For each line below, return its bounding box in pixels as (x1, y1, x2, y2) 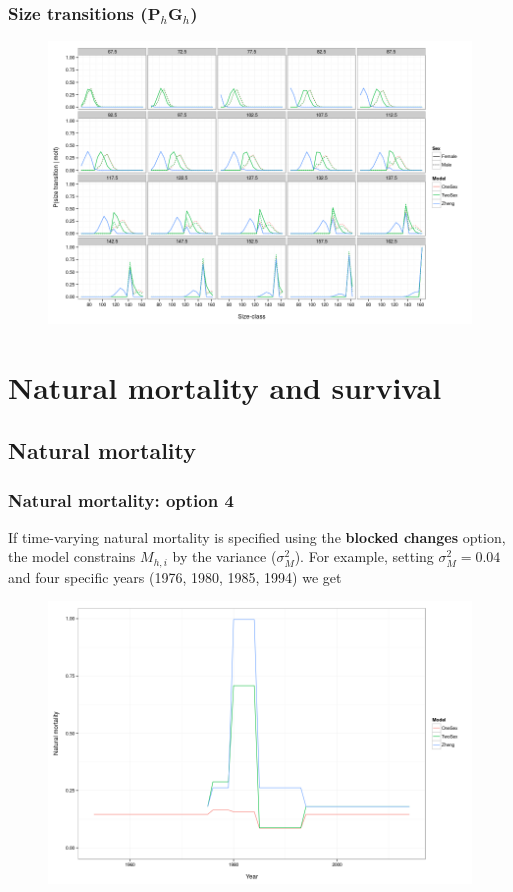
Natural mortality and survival (8, 366, 442, 407)
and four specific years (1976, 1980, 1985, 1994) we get (8, 566, 342, 587)
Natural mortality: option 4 (8, 487, 234, 512)
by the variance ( (172, 546, 277, 567)
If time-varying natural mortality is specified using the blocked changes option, (8, 526, 506, 547)
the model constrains (8, 546, 136, 567)
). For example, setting (294, 546, 434, 567)
